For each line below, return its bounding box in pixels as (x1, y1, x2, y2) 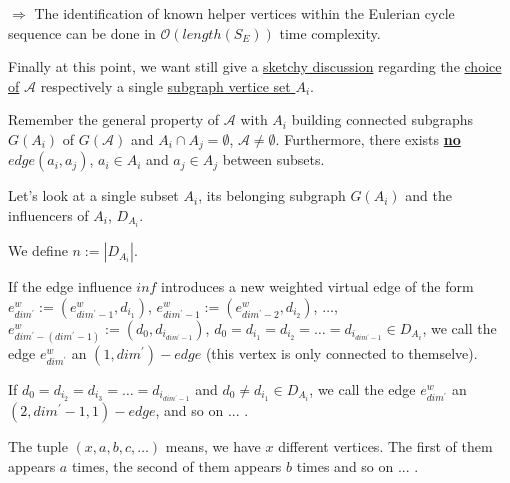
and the (405, 185, 452, 206)
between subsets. (222, 149, 325, 170)
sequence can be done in (8, 22, 156, 43)
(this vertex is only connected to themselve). (205, 342, 478, 363)
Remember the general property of (8, 109, 220, 130)
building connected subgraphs (291, 109, 474, 130)
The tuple (8, 436, 68, 457)
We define (8, 240, 68, 261)
